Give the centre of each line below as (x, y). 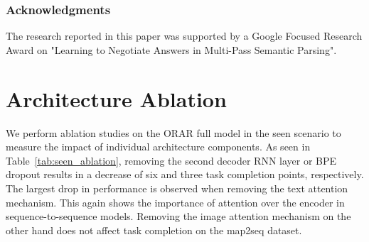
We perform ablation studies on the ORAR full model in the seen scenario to (173, 132)
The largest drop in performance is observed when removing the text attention (177, 188)
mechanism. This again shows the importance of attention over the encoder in (175, 202)
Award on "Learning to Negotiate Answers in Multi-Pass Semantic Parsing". (171, 49)
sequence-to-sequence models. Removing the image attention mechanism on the (178, 216)
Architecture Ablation (116, 98)
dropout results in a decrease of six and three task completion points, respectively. (185, 174)
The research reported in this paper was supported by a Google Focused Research (184, 36)
